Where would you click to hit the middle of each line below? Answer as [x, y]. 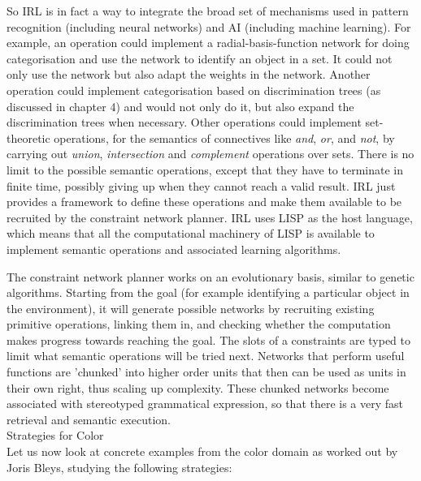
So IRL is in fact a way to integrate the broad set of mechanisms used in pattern [208, 11]
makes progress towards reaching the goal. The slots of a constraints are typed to [209, 339]
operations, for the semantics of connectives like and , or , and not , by [224, 137]
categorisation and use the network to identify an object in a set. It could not [200, 58]
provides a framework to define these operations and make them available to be [204, 202]
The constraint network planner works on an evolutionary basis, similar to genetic [210, 276]
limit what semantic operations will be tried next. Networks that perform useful [206, 356]
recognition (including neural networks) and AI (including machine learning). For [209, 26]
